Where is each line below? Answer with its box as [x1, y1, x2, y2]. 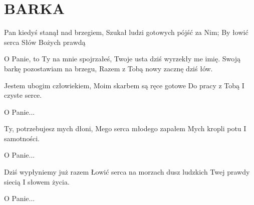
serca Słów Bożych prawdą [4, 36, 86, 47]
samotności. [4, 133, 40, 143]
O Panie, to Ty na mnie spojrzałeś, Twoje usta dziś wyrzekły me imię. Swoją [4, 53, 240, 64]
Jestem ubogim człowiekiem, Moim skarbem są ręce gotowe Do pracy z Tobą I [4, 80, 244, 90]
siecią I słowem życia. [4, 176, 70, 187]
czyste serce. [4, 90, 42, 100]
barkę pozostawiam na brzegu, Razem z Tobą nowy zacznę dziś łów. [4, 63, 213, 73]
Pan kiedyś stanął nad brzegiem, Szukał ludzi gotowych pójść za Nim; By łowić [4, 27, 248, 37]
